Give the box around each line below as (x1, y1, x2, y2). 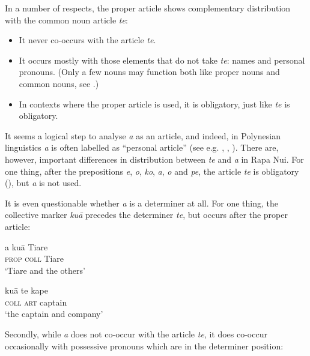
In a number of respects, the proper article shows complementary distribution (5, 2, 291, 14)
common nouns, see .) (19, 77, 99, 89)
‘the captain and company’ (5, 307, 103, 320)
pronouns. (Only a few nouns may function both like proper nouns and (19, 65, 280, 78)
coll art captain (5, 295, 67, 308)
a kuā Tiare (5, 240, 48, 253)
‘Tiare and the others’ (5, 264, 85, 276)
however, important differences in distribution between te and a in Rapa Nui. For (5, 152, 304, 165)
